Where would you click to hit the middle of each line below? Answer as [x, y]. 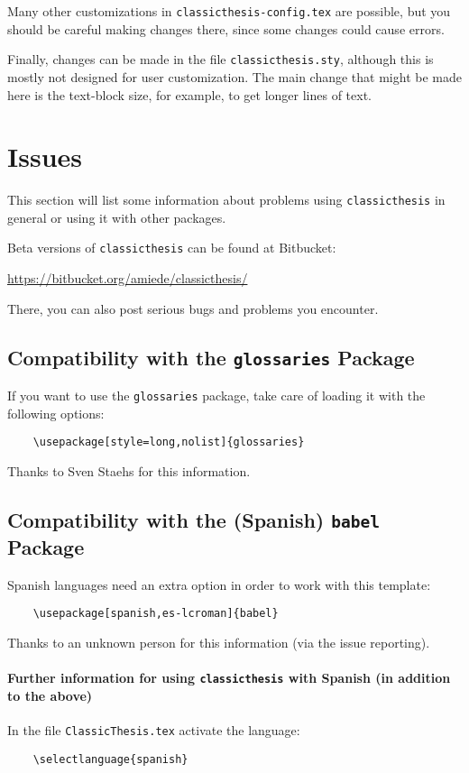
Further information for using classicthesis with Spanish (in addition [229, 678]
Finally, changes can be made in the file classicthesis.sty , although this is [221, 59]
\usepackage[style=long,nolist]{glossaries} [169, 442]
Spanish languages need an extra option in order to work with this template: [219, 584]
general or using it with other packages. [117, 217]
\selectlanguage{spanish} [110, 759]
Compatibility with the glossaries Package [211, 357]
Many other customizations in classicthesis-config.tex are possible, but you [229, 11]
